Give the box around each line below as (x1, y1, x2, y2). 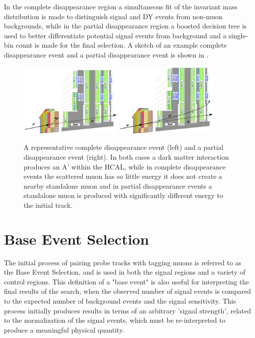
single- (228, 30, 248, 40)
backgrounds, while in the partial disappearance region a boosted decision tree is (4, 21, 247, 31)
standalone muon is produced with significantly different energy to (24, 190, 223, 200)
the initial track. (24, 199, 73, 210)
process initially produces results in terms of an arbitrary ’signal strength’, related (4, 305, 252, 315)
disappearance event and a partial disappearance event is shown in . (4, 49, 209, 59)
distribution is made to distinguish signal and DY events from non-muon (4, 11, 223, 21)
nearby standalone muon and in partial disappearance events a (24, 180, 212, 191)
